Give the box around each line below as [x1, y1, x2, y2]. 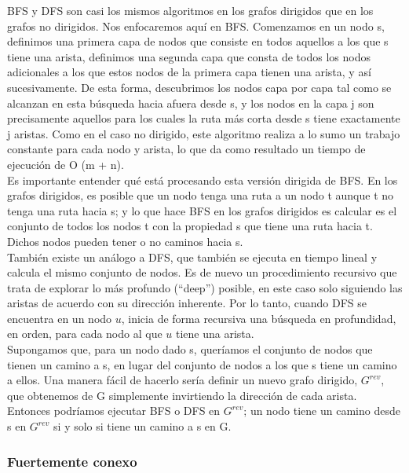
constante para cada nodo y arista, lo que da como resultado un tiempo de [7, 141, 366, 157]
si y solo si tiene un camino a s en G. [53, 418, 232, 434]
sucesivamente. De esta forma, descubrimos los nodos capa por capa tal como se [7, 79, 392, 95]
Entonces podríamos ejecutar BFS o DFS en [7, 402, 221, 419]
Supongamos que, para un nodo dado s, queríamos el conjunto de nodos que [7, 341, 373, 357]
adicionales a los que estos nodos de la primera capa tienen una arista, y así [7, 64, 371, 80]
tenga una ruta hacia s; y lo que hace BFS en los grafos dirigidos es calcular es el [7, 202, 397, 218]
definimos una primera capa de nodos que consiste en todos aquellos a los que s [7, 33, 389, 49]
